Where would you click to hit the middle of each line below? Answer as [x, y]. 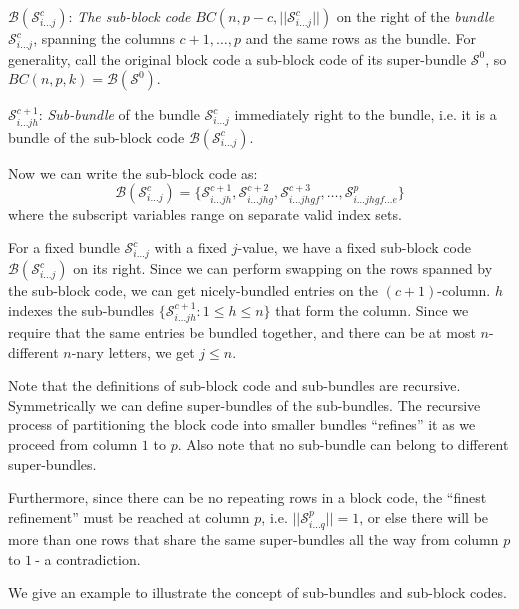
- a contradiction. [88, 558]
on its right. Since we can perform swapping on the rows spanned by [283, 268]
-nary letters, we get [133, 351]
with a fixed [191, 247]
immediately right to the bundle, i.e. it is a [365, 114]
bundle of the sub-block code [96, 136]
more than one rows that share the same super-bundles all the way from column [253, 539]
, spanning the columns [104, 38]
